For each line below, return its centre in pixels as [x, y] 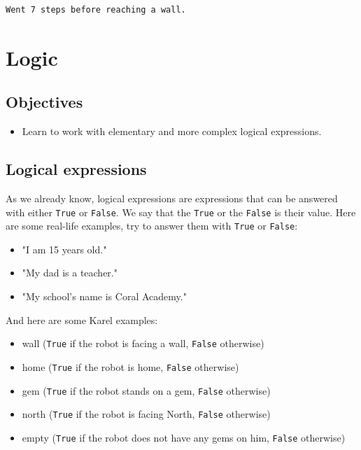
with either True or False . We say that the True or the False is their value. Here [181, 212]
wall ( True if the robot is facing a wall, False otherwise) [143, 343]
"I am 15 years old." [64, 249]
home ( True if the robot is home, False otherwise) [130, 366]
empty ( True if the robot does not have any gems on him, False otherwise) [184, 437]
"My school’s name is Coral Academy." [104, 296]
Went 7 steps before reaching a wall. [96, 10]
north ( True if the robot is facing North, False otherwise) [146, 414]
